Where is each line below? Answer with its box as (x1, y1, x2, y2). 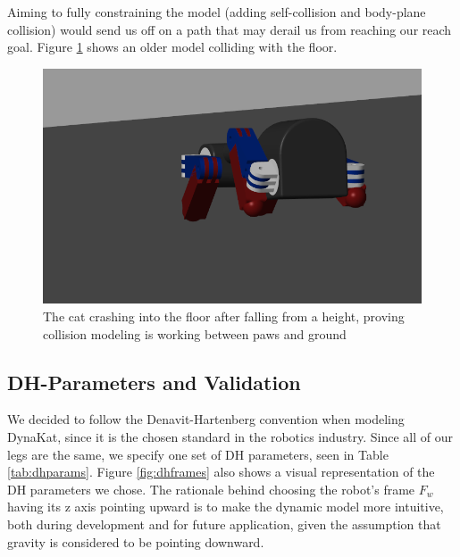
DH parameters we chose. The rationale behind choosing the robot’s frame (7, 479, 415, 498)
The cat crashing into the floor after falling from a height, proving (43, 306, 405, 325)
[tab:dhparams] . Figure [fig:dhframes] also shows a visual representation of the (7, 462, 435, 481)
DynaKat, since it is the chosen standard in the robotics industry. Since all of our (7, 427, 454, 445)
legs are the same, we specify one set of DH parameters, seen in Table (7, 445, 389, 463)
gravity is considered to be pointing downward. (7, 532, 264, 551)
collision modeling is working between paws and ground (43, 324, 347, 343)
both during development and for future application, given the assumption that (7, 514, 441, 533)
